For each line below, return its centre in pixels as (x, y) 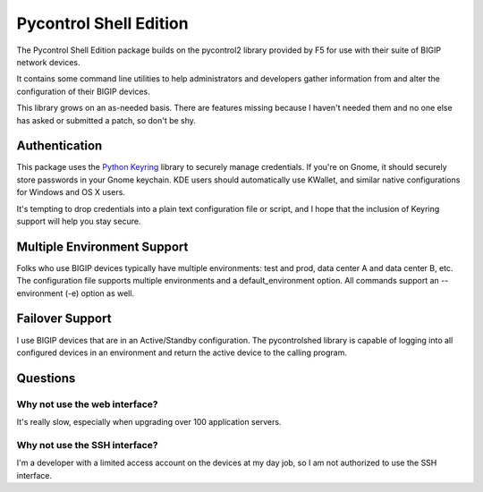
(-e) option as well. (99, 293)
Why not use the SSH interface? (87, 445)
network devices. (48, 62)
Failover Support (64, 319)
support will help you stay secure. (79, 221)
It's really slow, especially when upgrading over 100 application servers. (149, 422)
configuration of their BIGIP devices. (84, 91)
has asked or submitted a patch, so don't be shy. (106, 120)
